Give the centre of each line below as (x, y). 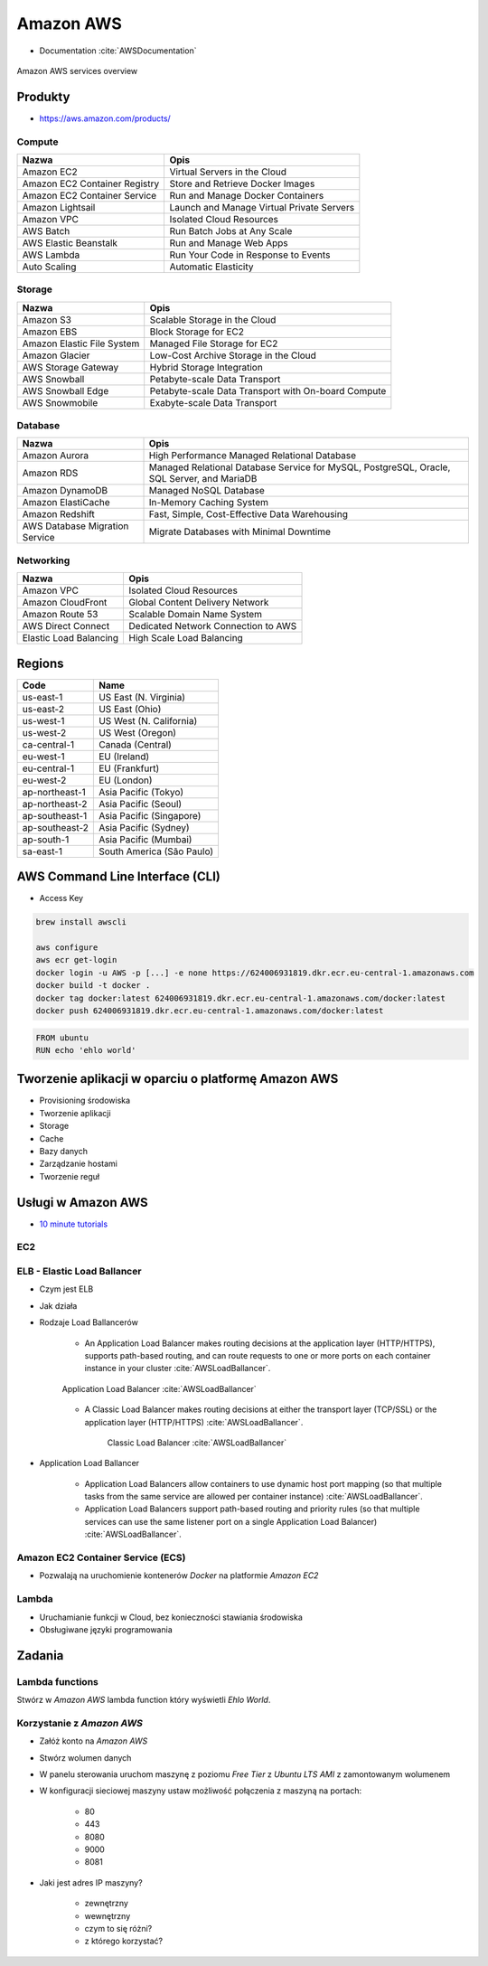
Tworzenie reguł (69, 1176)
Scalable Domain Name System (195, 615)
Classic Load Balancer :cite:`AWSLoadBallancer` (197, 1443)
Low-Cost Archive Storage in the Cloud (233, 355)
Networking (43, 560)
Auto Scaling (49, 267)
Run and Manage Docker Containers (247, 195)
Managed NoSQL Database (207, 491)
